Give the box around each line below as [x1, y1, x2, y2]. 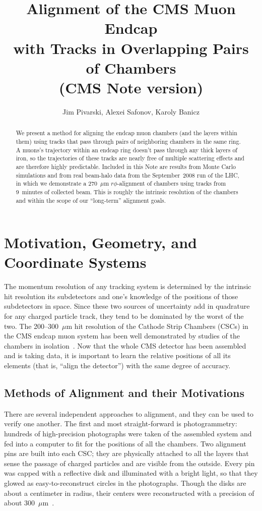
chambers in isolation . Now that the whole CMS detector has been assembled [4, 340, 246, 351]
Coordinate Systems [4, 252, 147, 272]
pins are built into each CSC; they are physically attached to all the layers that [4, 448, 249, 459]
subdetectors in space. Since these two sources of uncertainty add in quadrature [4, 301, 250, 311]
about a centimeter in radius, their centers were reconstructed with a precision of [4, 487, 254, 498]
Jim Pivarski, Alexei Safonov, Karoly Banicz [62, 106, 200, 117]
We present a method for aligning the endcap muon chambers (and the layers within [16, 129, 237, 137]
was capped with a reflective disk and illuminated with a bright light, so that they [4, 468, 258, 478]
